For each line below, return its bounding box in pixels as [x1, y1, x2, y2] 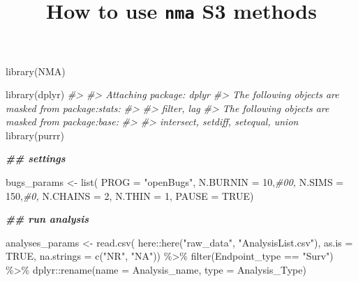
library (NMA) [6, 63, 66, 78]
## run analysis [6, 212, 89, 226]
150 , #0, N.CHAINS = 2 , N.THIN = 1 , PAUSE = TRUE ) [6, 188, 254, 203]
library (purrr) [6, 127, 64, 142]
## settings [6, 151, 66, 166]
